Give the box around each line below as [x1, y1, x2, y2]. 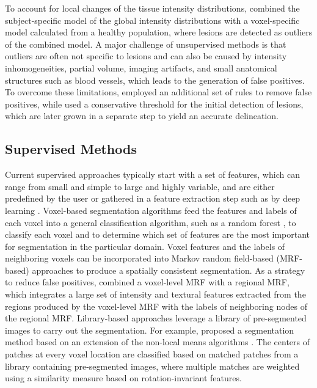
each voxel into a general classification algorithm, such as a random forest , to [5, 216, 296, 229]
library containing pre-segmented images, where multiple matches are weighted [5, 359, 300, 372]
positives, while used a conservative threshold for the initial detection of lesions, [5, 97, 304, 110]
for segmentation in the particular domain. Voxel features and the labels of [5, 240, 285, 252]
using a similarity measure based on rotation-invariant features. [5, 372, 242, 384]
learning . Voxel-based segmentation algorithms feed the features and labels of [5, 203, 297, 216]
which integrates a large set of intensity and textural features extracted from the [5, 288, 306, 301]
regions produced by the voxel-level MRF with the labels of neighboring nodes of [5, 299, 308, 312]
